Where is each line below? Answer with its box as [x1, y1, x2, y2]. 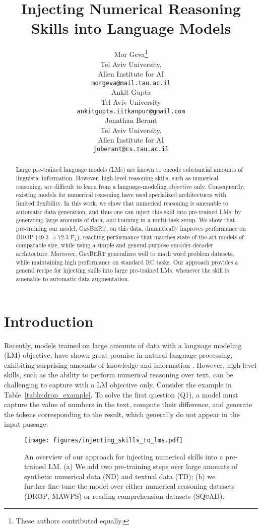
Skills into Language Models [31, 18, 231, 38]
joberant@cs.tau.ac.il [93, 146, 169, 153]
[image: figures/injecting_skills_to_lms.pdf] [24, 436, 183, 444]
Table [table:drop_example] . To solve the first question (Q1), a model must [4, 389, 238, 400]
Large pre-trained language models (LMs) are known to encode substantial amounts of [16, 165, 243, 174]
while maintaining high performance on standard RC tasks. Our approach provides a [16, 257, 238, 266]
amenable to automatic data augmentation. [16, 275, 129, 283]
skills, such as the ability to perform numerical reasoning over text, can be [4, 369, 233, 380]
